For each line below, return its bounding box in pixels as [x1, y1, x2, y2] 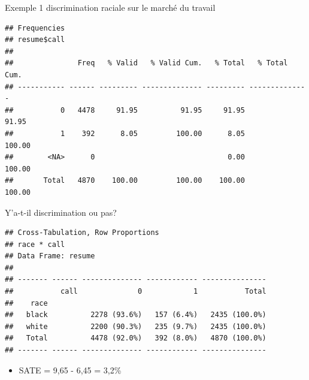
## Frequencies [5, 23, 65, 32]
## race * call [5, 240, 65, 249]
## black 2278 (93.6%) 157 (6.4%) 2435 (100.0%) [5, 310, 266, 319]
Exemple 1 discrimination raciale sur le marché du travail [5, 1, 216, 13]
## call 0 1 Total [5, 287, 266, 296]
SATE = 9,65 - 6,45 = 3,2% [19, 363, 122, 376]
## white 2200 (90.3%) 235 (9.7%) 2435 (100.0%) [5, 322, 266, 331]
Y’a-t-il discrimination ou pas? [5, 206, 117, 218]
